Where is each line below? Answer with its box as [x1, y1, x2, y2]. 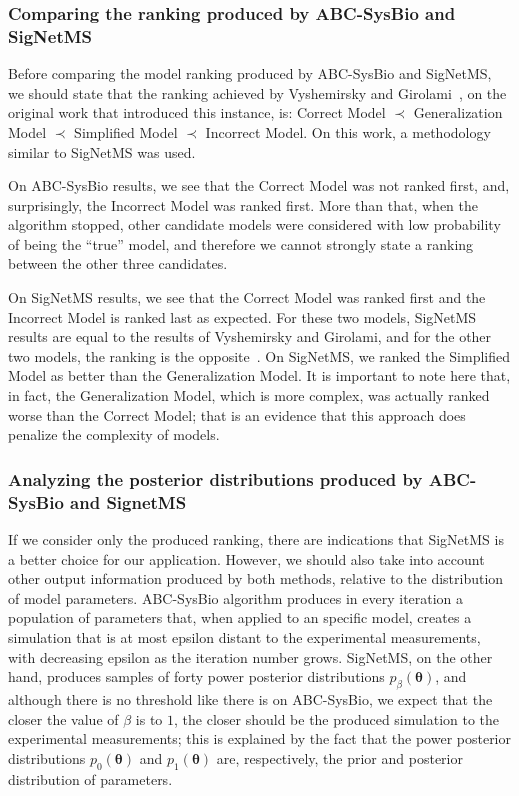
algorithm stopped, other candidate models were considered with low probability [8, 214, 501, 235]
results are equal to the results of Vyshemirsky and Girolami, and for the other [8, 326, 492, 347]
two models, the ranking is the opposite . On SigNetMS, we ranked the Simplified [8, 345, 510, 366]
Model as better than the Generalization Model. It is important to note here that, [8, 365, 511, 386]
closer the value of [8, 708, 119, 729]
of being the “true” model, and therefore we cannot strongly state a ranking [8, 233, 474, 254]
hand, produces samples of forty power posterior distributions [8, 666, 385, 687]
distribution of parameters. [8, 768, 173, 789]
